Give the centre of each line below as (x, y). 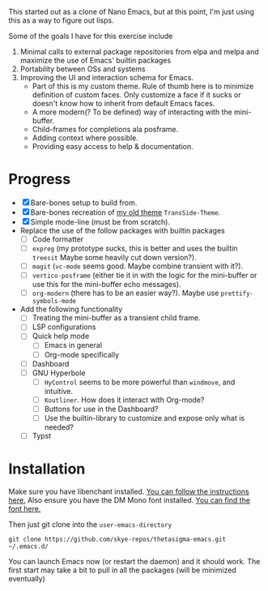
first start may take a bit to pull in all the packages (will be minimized (122, 570)
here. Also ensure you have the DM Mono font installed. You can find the (130, 500)
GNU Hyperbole (59, 373)
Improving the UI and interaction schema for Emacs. (107, 77)
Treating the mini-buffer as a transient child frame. (116, 318)
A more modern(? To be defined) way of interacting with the (132, 112)
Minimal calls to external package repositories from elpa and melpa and (139, 51)
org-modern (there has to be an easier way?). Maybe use (125, 293)
